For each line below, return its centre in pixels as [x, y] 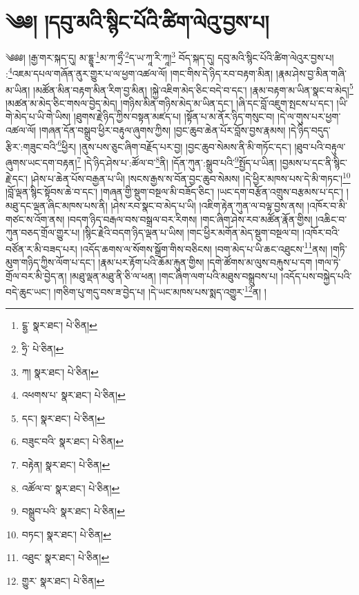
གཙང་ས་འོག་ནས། [35, 219]
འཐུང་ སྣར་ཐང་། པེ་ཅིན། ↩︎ [66, 557]
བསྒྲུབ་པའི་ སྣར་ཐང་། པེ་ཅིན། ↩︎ [73, 511]
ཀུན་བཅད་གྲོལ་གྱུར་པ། [43, 233]
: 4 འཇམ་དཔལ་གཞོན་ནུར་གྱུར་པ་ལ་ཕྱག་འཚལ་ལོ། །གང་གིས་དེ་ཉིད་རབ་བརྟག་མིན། [139, 73]
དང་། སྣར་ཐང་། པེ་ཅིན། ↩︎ [64, 418]
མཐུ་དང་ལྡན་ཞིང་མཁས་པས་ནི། [57, 205]
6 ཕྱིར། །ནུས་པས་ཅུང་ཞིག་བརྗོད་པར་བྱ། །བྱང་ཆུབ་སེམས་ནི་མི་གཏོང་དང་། [174, 145]
